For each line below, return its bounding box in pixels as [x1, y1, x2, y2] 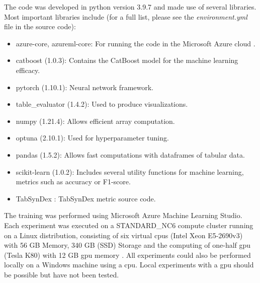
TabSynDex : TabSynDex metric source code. [16, 193, 156, 203]
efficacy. [16, 64, 40, 75]
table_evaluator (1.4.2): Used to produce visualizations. [16, 99, 188, 109]
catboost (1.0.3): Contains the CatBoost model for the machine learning [16, 55, 238, 65]
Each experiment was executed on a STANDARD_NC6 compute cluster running [4, 220, 253, 230]
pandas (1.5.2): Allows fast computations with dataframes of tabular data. [16, 149, 245, 160]
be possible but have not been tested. [4, 269, 119, 279]
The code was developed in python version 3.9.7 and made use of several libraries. [4, 2, 256, 12]
